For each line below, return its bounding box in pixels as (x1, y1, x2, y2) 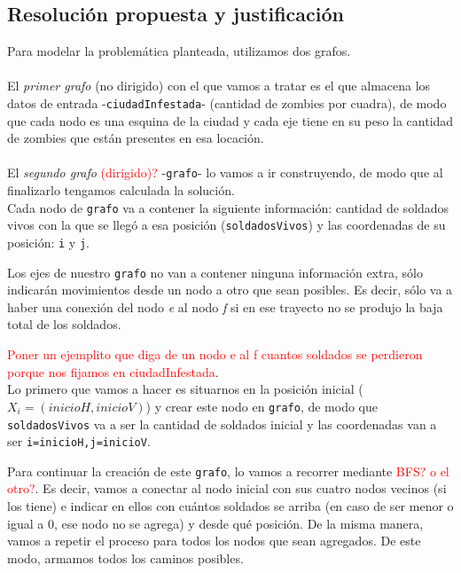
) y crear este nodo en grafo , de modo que (145, 396, 379, 415)
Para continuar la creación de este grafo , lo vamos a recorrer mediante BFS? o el (7, 461, 449, 480)
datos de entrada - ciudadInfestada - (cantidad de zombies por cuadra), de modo (7, 93, 447, 112)
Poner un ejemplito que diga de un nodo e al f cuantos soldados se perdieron (7, 345, 423, 364)
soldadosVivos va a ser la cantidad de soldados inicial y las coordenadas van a (7, 414, 437, 433)
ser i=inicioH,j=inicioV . (7, 432, 151, 451)
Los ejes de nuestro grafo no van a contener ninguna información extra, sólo (7, 263, 423, 281)
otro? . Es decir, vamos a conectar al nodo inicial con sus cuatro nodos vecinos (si (7, 479, 447, 498)
